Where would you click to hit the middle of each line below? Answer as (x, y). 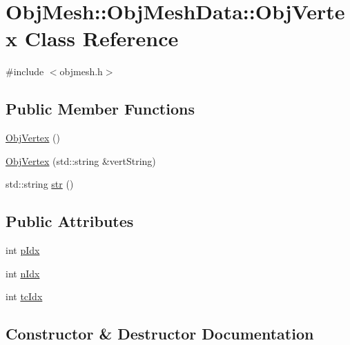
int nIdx (23, 273)
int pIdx (23, 250)
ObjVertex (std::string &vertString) (81, 160)
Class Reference (101, 38)
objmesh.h (81, 71)
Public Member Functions (100, 109)
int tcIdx (24, 296)
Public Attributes (70, 221)
